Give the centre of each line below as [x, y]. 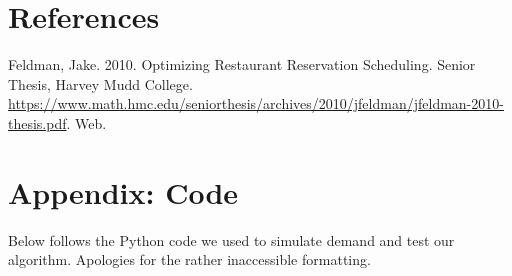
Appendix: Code [123, 191]
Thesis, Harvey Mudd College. [100, 83]
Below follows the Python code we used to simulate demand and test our [231, 239]
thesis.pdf [37, 122]
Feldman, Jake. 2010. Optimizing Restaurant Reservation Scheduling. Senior [242, 64]
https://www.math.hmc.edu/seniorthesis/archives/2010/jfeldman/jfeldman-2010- [256, 103]
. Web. [86, 122]
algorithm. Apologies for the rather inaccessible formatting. [189, 259]
